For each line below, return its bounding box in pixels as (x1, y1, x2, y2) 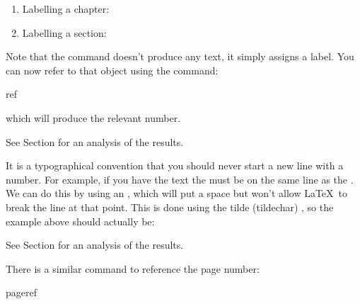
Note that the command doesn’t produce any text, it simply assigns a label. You (6, 49, 354, 64)
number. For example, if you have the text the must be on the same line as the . (6, 171, 354, 186)
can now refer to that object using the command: (6, 62, 219, 77)
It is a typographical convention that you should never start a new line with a (6, 158, 344, 173)
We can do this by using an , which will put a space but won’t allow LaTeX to (6, 186, 348, 201)
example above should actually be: (6, 213, 155, 228)
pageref (6, 285, 37, 300)
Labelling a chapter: (22, 1, 110, 16)
